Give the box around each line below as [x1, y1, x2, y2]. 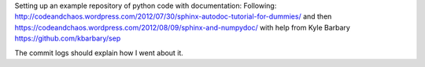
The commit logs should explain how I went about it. [14, 48, 184, 58]
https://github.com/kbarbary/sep [14, 33, 121, 43]
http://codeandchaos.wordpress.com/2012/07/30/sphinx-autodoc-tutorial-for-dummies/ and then [14, 12, 332, 21]
